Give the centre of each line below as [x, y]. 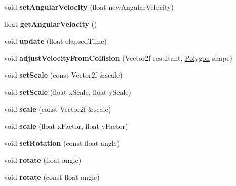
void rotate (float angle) [43, 160]
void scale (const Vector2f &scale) [58, 109]
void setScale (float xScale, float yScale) [68, 91]
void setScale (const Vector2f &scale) [63, 75]
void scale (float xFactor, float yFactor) [66, 126]
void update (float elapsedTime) [55, 41]
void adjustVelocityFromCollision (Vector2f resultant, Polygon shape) [119, 58]
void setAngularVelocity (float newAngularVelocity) [89, 7]
